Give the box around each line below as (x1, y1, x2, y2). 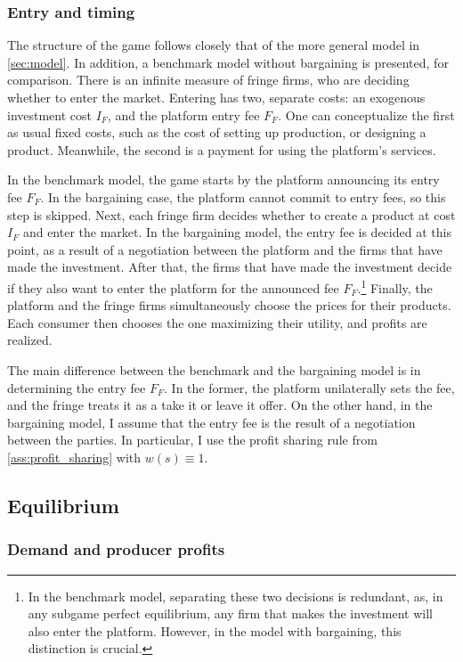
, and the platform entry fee (107, 105, 260, 124)
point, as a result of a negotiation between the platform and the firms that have (7, 240, 443, 258)
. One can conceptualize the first (278, 105, 455, 124)
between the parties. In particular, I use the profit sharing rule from (7, 430, 378, 449)
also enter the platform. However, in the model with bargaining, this (28, 621, 402, 640)
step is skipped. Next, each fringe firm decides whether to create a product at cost (7, 205, 456, 224)
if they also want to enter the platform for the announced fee (7, 278, 339, 297)
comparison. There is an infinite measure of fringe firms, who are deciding (7, 70, 410, 89)
